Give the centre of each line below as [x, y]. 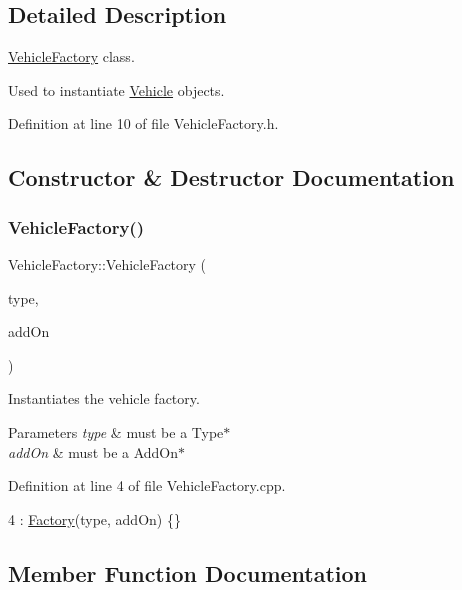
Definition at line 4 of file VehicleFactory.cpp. [147, 485]
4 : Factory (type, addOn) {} [94, 518]
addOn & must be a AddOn [93, 451]
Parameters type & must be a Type [116, 431]
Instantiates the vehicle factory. [104, 398]
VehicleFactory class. [71, 56]
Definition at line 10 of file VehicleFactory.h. [143, 123]
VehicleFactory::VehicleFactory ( [107, 263]
